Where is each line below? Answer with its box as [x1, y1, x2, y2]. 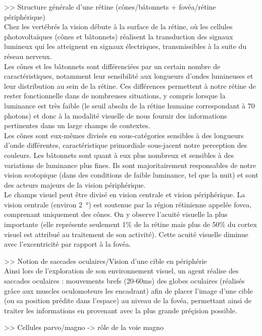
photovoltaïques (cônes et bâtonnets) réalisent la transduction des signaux [4, 31, 233, 41]
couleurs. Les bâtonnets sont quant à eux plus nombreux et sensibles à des [4, 149, 234, 160]
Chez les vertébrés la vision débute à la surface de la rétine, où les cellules [4, 21, 233, 32]
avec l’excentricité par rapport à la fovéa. [4, 239, 131, 249]
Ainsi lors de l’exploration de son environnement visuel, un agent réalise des [4, 265, 239, 276]
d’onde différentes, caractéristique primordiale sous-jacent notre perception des [4, 140, 247, 150]
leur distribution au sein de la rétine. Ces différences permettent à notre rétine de [4, 80, 256, 91]
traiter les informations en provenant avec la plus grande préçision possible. [4, 305, 237, 315]
